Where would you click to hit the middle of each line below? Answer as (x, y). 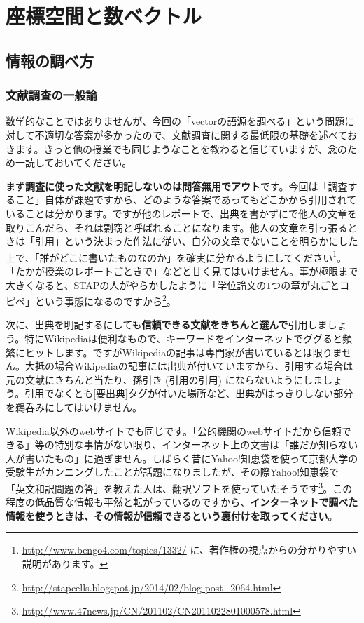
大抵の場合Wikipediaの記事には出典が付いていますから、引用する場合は (189, 366)
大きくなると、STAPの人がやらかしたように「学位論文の (136, 284)
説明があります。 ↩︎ (65, 563)
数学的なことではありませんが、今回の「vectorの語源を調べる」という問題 (175, 121)
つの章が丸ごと (306, 284)
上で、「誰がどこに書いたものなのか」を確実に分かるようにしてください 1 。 (176, 256)
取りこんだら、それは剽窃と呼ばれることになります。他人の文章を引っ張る (177, 227)
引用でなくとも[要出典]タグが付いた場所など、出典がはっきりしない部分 (189, 393)
